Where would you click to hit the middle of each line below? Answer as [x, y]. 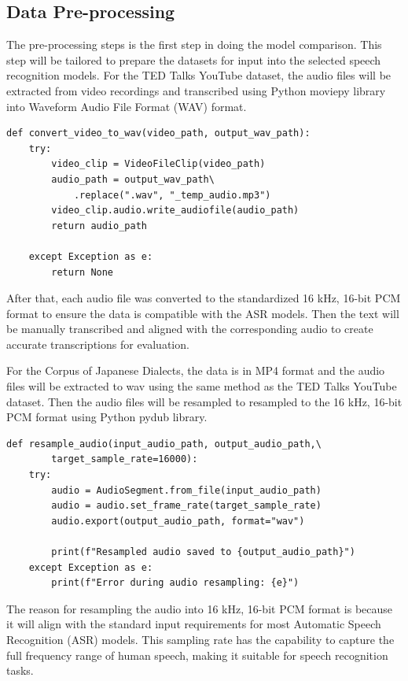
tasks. [20, 670]
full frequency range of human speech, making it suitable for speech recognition [197, 655]
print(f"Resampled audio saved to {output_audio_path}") [203, 552]
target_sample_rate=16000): [125, 459]
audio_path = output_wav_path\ [133, 179]
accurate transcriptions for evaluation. [98, 344]
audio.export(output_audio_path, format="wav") [178, 521]
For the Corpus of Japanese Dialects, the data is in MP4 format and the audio [196, 370]
